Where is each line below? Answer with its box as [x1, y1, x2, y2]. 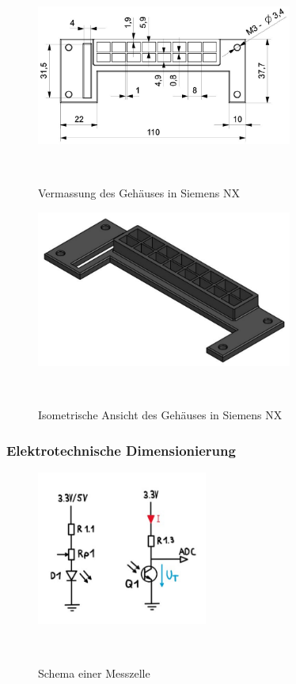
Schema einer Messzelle [38, 664, 150, 681]
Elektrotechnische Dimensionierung [6, 440, 236, 460]
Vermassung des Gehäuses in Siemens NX [38, 184, 240, 201]
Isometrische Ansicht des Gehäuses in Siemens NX [38, 407, 283, 423]
